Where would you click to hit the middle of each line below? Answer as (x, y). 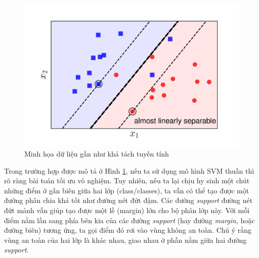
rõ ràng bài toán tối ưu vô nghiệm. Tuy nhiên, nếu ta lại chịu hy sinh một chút (127, 180)
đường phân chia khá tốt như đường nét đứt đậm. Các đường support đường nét (128, 200)
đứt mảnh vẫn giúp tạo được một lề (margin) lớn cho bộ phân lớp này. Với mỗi (127, 210)
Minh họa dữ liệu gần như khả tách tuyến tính (97, 153)
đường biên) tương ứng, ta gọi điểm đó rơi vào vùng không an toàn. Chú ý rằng (128, 230)
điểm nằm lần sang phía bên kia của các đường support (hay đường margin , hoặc (129, 220)
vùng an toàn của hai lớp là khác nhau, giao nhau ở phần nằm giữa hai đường (125, 240)
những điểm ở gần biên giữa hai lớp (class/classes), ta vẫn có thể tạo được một (127, 190)
